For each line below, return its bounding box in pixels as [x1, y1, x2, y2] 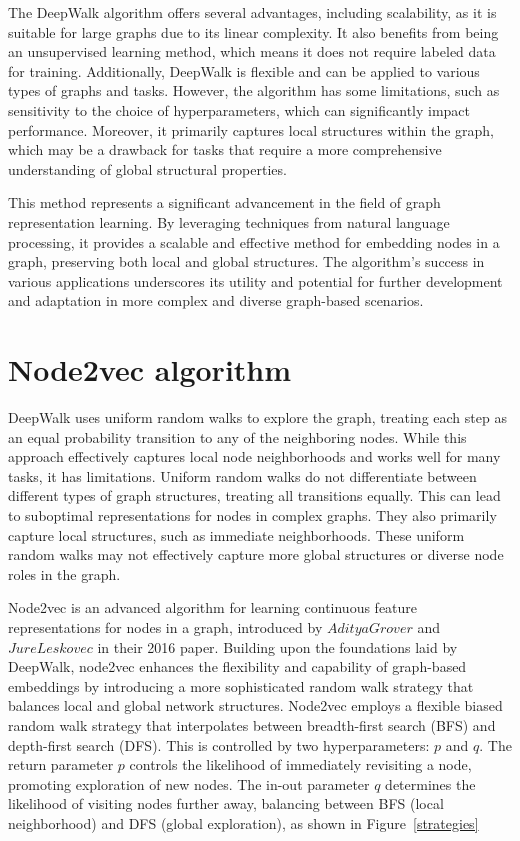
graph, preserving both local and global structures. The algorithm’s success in [8, 251, 485, 272]
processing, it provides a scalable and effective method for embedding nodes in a [8, 231, 500, 252]
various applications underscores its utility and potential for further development [8, 270, 503, 291]
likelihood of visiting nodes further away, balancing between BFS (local [8, 793, 444, 814]
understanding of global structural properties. [8, 158, 287, 179]
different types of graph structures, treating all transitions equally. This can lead [8, 485, 501, 506]
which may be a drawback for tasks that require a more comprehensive [8, 139, 442, 160]
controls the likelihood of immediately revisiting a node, [129, 754, 472, 775]
